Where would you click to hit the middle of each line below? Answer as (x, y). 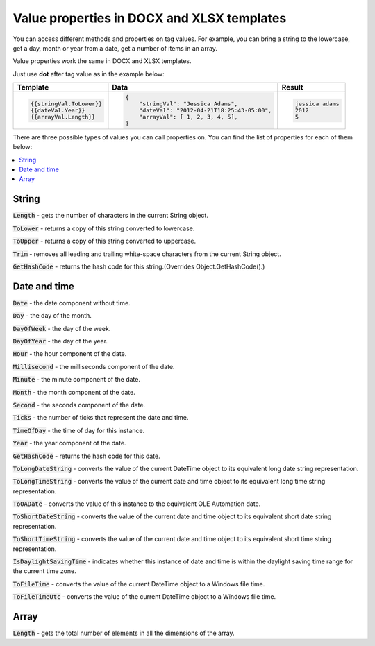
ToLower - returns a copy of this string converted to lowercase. (104, 228)
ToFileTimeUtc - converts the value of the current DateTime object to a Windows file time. (144, 597)
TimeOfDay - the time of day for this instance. (79, 430)
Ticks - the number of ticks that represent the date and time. (101, 418)
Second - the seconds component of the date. (79, 405)
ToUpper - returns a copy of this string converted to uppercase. (105, 241)
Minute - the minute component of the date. (76, 380)
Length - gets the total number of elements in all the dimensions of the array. (124, 633)
